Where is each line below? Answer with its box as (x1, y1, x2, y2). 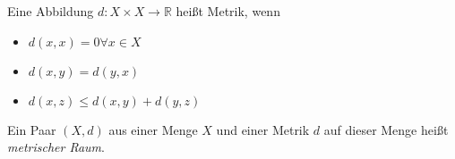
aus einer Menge (108, 120, 198, 138)
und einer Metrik (216, 120, 310, 138)
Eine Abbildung (7, 2, 94, 20)
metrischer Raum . (7, 138, 105, 156)
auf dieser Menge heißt (323, 120, 449, 138)
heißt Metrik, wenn (176, 2, 280, 20)
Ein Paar (7, 120, 56, 138)
